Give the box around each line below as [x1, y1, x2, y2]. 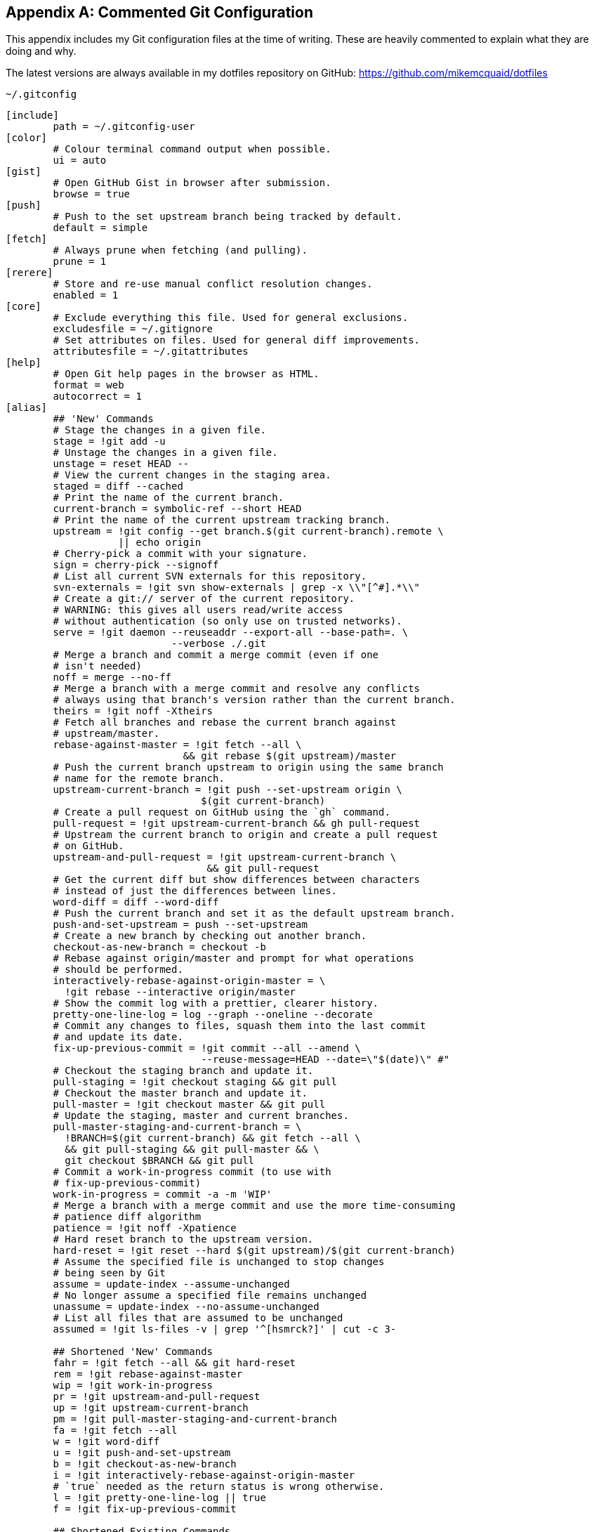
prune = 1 [53, 256, 107, 268]
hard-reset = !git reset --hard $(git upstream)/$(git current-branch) [53, 1245, 456, 1257]
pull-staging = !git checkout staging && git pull [53, 1076, 338, 1088]
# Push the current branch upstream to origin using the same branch [53, 761, 444, 773]
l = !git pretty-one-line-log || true [53, 1492, 266, 1504]
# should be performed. [53, 964, 183, 976]
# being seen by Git [53, 1267, 166, 1279]
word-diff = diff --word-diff [53, 896, 219, 908]
